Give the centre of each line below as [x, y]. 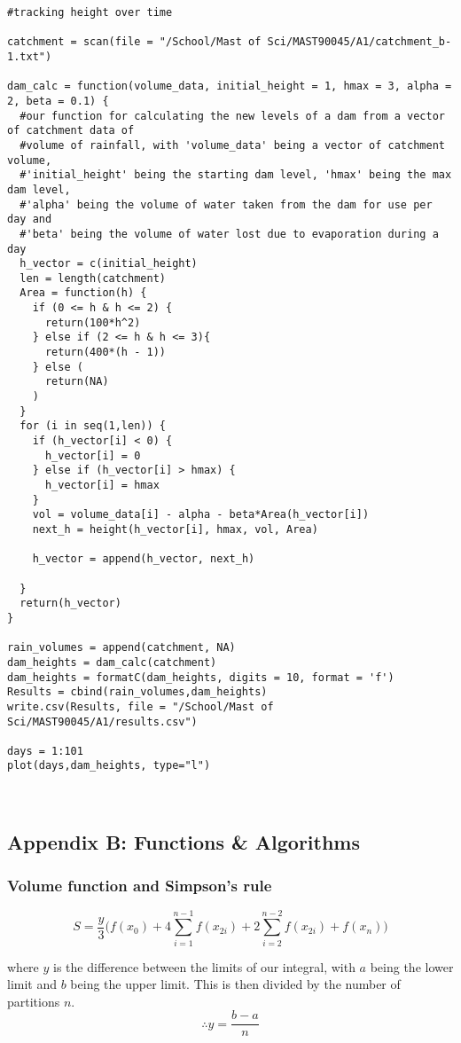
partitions [34, 1001]
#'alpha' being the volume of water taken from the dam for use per [226, 204]
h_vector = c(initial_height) [109, 264]
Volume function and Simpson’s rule [140, 886]
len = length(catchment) [93, 278]
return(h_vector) [70, 604]
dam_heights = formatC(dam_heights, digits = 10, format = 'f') [201, 677]
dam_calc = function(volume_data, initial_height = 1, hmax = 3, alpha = [230, 86]
